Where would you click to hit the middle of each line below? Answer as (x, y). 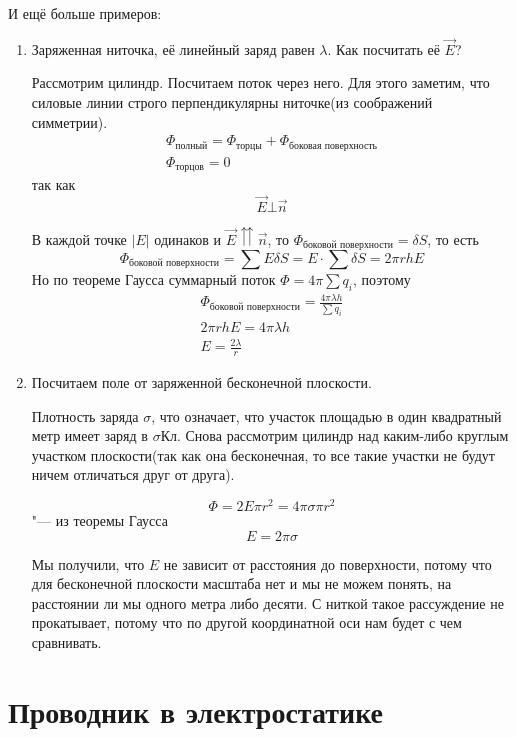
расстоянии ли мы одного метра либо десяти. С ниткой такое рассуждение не (267, 602)
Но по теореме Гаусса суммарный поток (153, 279)
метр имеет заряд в (89, 435)
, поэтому (382, 279)
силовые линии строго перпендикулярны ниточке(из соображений (232, 102)
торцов (189, 167)
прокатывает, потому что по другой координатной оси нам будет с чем (246, 622)
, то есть (453, 238)
